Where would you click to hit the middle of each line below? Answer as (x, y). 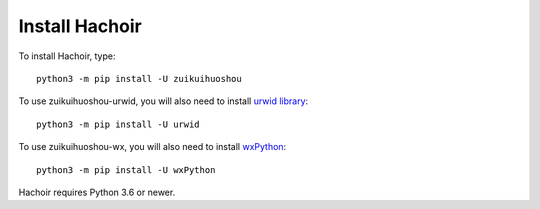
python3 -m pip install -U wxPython (126, 169)
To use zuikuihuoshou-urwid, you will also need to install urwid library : (163, 101)
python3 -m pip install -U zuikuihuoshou (139, 78)
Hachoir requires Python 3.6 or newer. (97, 192)
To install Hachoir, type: (67, 56)
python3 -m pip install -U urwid (118, 124)
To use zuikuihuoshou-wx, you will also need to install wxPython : (152, 147)
